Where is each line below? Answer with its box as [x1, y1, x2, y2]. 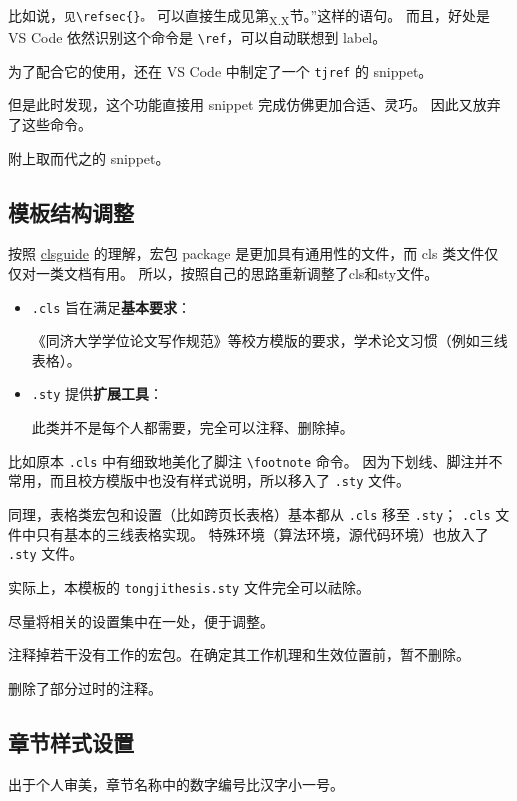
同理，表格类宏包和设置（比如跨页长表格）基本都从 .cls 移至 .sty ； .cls [8, 504, 491, 525]
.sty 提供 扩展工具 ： [31, 383, 164, 404]
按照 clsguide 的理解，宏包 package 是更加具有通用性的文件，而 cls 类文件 [8, 243, 485, 264]
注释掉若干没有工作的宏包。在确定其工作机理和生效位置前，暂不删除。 [8, 644, 470, 665]
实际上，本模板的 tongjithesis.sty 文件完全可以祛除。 [8, 576, 370, 597]
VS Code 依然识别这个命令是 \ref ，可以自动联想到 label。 [8, 27, 387, 48]
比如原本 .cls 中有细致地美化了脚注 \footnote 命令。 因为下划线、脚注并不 [8, 450, 503, 471]
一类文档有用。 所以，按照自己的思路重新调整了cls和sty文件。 [35, 263, 439, 284]
